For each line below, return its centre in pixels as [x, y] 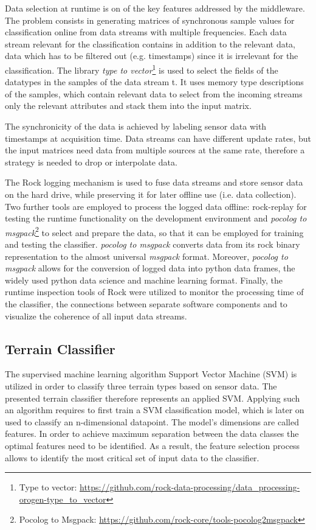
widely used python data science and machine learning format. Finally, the [144, 280]
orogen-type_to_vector [63, 499]
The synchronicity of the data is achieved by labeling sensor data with [136, 126]
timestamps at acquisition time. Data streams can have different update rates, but [158, 138]
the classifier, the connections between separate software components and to [146, 303]
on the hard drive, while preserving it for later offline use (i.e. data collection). [151, 194]
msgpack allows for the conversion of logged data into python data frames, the [150, 268]
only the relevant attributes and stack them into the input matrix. [128, 106]
